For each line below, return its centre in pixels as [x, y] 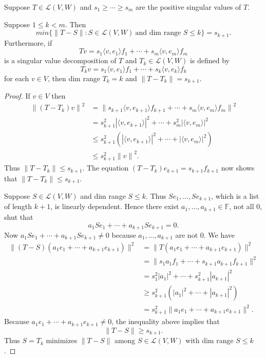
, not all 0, [246, 206]
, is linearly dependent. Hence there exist [115, 206]
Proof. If [17, 96]
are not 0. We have [205, 234]
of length [18, 206]
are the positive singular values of [188, 7]
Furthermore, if [28, 42]
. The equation [106, 168]
